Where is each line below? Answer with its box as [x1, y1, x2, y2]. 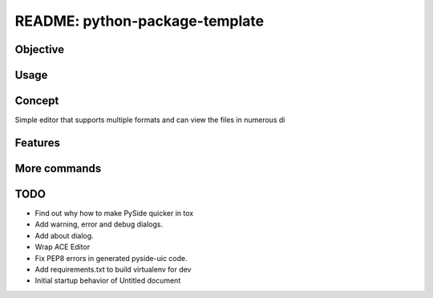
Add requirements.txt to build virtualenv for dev [34, 264, 192, 274]
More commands [14, 161, 102, 175]
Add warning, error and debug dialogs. [34, 219, 164, 229]
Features [14, 136, 60, 149]
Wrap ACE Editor [34, 242, 91, 252]
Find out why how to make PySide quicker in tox [34, 209, 194, 218]
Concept [14, 94, 59, 108]
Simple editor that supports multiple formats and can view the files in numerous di [14, 115, 285, 125]
